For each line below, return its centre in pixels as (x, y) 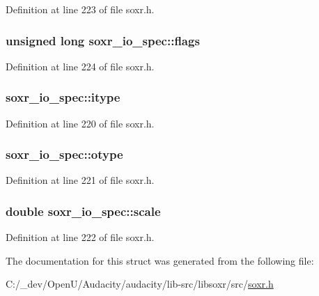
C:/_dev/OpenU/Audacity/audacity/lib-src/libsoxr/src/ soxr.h (140, 284)
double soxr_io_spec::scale (83, 211)
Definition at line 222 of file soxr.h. (80, 237)
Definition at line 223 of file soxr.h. (80, 9)
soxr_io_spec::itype (63, 97)
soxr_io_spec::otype (64, 154)
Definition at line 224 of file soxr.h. (80, 66)
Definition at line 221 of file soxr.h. (80, 180)
